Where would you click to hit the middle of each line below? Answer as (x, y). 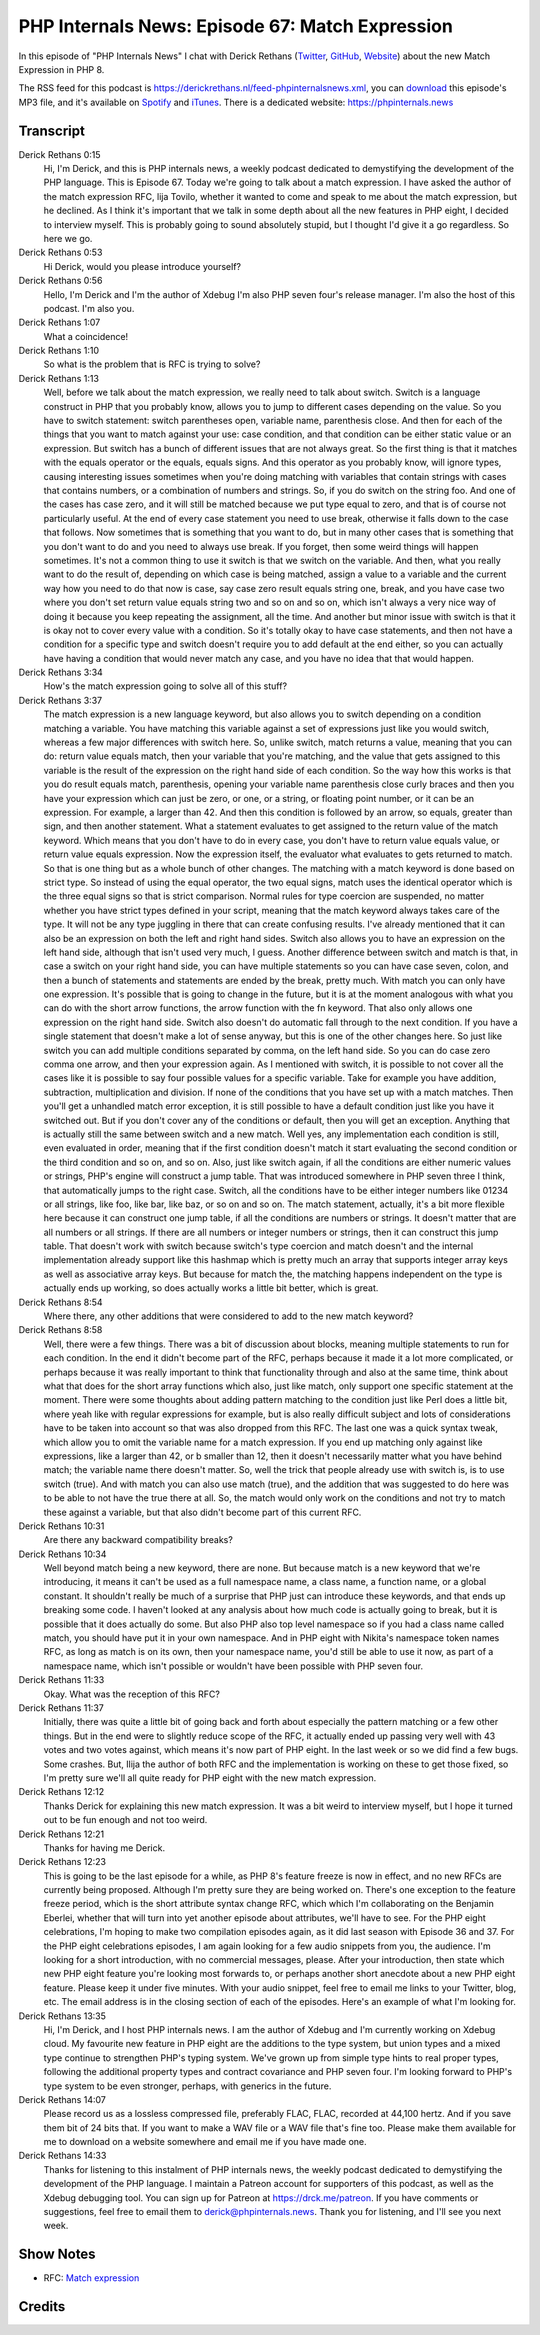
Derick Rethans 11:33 (61, 1680)
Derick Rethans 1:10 (59, 351)
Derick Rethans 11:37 (61, 1707)
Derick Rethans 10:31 (61, 1526)
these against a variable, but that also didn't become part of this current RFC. (202, 1512)
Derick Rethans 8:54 (61, 1302)
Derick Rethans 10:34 (62, 1554)
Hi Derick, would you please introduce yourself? (142, 266)
